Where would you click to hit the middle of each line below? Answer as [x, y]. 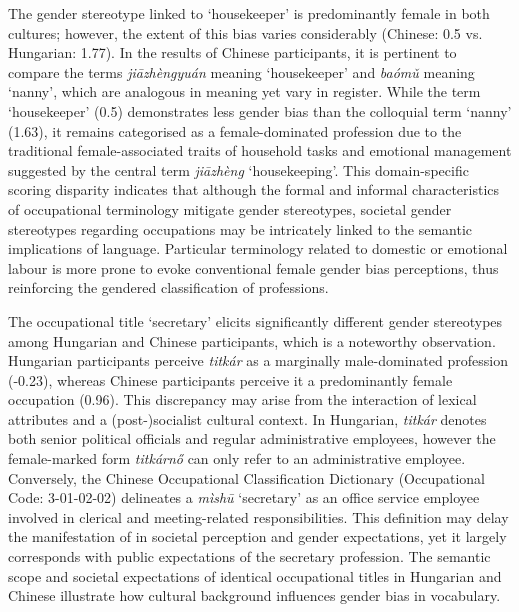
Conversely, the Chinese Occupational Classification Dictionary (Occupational [246, 477]
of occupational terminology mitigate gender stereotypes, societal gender [230, 208]
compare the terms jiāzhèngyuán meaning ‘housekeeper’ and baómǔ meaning [241, 71]
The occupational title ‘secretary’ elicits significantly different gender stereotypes [255, 320]
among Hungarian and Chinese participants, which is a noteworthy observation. [252, 340]
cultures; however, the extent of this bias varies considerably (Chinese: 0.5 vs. [245, 32]
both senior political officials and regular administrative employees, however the [252, 438]
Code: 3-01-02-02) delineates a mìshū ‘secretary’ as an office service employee [244, 497]
